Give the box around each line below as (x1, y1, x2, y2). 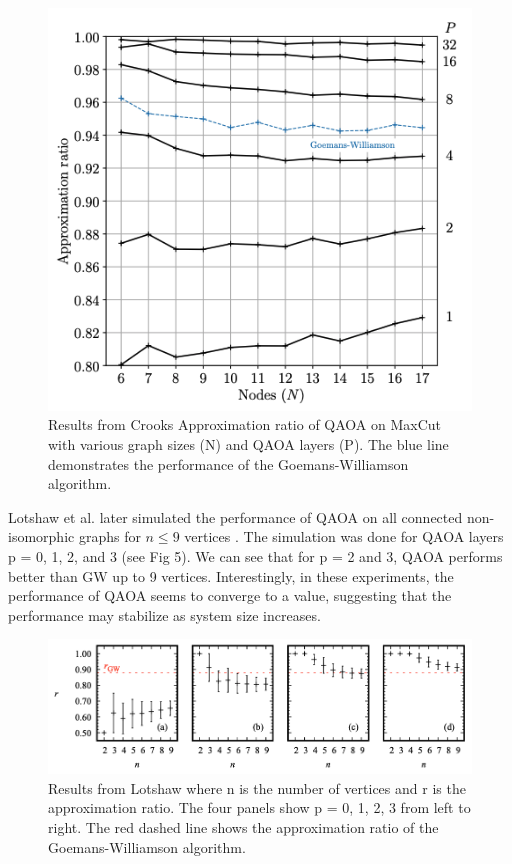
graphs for (78, 526, 141, 547)
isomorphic (8, 526, 75, 547)
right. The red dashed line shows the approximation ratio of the (48, 817, 439, 838)
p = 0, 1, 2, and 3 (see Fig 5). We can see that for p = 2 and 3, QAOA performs (8, 546, 503, 567)
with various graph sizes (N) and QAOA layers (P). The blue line (48, 434, 449, 455)
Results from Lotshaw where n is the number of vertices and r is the (48, 777, 466, 798)
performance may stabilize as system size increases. (8, 604, 321, 625)
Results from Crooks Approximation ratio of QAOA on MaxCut (48, 414, 442, 435)
